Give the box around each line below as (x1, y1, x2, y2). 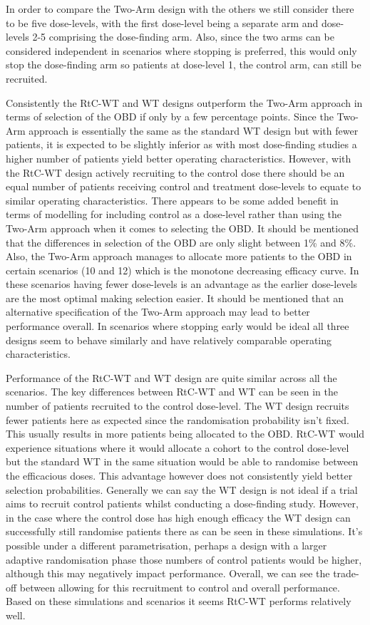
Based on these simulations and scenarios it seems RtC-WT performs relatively (6, 594, 351, 609)
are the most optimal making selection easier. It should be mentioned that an (6, 290, 344, 305)
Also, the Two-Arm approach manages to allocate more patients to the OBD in (6, 249, 352, 264)
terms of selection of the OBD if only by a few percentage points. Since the (6, 109, 334, 124)
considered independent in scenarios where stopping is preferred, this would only (6, 43, 357, 58)
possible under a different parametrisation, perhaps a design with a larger (6, 537, 327, 552)
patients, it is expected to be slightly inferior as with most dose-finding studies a (6, 137, 357, 152)
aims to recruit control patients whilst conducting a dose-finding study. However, (6, 496, 359, 511)
